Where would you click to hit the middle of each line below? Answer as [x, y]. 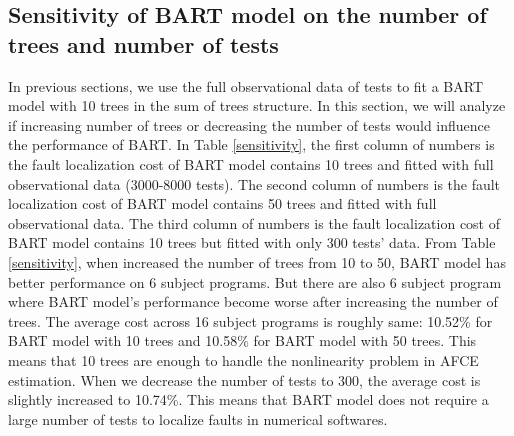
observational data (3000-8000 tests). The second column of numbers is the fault [254, 183]
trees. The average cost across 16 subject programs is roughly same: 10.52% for [250, 320]
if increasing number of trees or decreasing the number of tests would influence [249, 124]
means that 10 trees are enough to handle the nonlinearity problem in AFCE [243, 359]
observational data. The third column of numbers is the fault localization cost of [254, 222]
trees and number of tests [143, 43]
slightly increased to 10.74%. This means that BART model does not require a [248, 399]
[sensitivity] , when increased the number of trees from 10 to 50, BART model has [257, 261]
